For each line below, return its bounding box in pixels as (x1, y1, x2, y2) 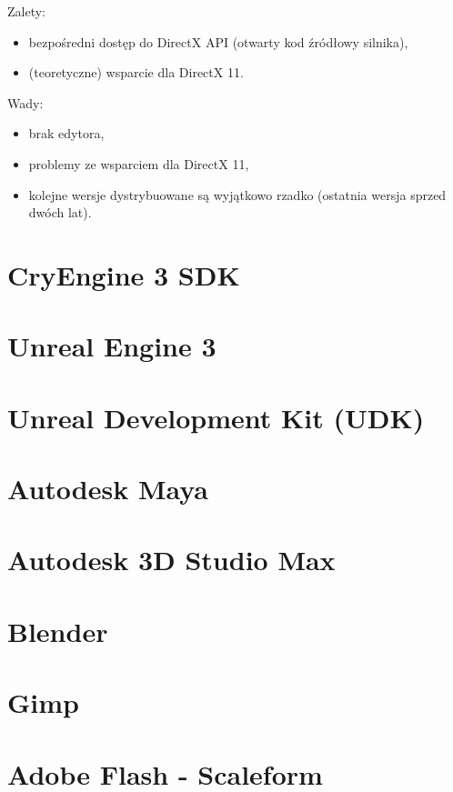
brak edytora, (28, 124, 105, 143)
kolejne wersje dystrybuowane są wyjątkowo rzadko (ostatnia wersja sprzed (28, 185, 447, 204)
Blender (7, 612, 108, 649)
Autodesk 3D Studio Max (7, 541, 336, 578)
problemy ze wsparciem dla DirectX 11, (28, 154, 249, 173)
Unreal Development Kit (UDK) (7, 398, 425, 436)
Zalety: (7, 2, 45, 20)
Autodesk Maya (7, 470, 209, 507)
